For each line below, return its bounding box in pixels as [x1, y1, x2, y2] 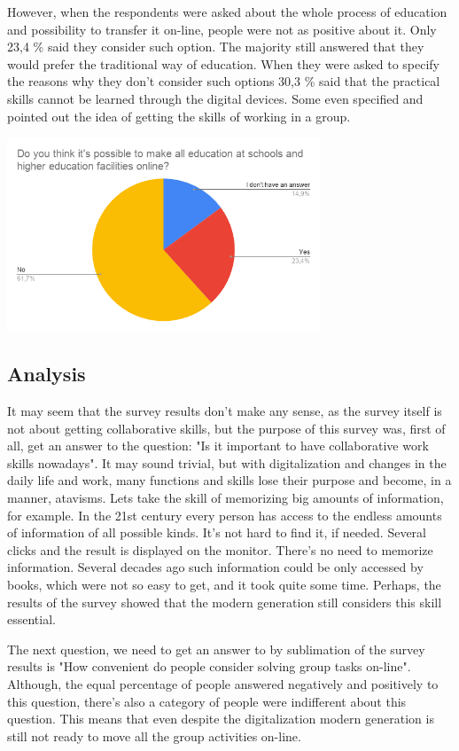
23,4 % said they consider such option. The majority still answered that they [7, 37, 424, 56]
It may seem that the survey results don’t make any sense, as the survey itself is [7, 402, 442, 420]
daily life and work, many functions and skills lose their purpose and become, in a [7, 471, 452, 489]
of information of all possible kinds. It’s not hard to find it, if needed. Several [7, 523, 426, 542]
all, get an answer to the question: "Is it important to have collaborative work [7, 436, 429, 455]
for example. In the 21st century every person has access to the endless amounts [7, 505, 442, 524]
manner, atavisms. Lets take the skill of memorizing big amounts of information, [7, 489, 444, 507]
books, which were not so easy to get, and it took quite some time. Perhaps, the [7, 575, 441, 594]
